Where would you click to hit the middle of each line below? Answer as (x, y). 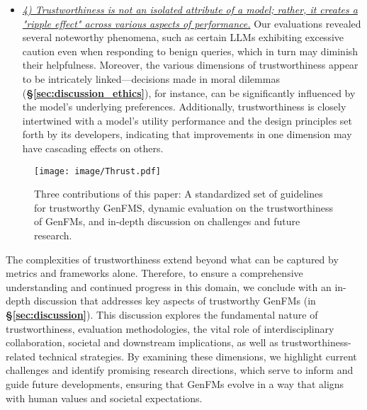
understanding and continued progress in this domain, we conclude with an (169, 286)
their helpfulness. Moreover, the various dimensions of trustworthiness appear (190, 65)
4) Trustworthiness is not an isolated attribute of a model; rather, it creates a (190, 9)
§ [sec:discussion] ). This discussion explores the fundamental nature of (162, 314)
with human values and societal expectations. (104, 398)
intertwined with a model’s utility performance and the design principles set (187, 120)
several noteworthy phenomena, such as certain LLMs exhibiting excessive (183, 37)
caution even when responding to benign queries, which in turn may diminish (190, 51)
